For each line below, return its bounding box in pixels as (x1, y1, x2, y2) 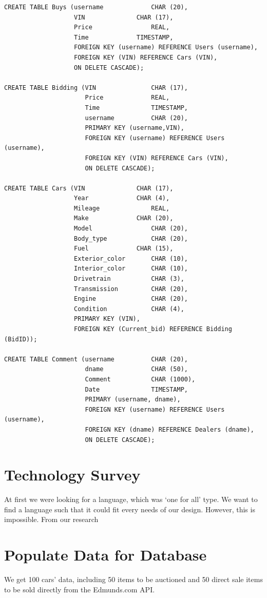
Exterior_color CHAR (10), (74, 255, 188, 262)
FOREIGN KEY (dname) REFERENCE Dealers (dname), (85, 426, 254, 433)
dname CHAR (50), (85, 365, 188, 373)
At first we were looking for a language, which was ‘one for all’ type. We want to (4, 494, 258, 505)
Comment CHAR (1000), (85, 375, 196, 383)
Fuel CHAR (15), (74, 245, 174, 253)
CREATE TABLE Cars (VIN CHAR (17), (4, 184, 174, 192)
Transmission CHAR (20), (74, 285, 188, 293)
